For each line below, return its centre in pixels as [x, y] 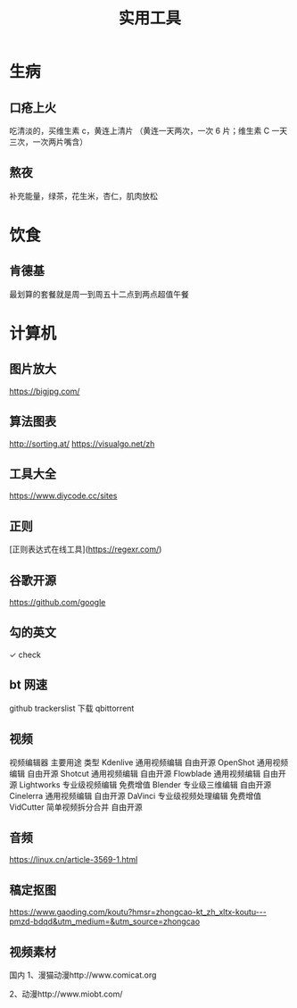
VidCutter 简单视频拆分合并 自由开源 [76, 807]
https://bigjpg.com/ [45, 391]
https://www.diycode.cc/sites [63, 496]
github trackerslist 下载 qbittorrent [72, 708]
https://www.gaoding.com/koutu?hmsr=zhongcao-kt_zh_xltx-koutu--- [138, 912]
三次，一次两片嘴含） [48, 142]
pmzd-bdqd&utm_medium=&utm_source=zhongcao [105, 921]
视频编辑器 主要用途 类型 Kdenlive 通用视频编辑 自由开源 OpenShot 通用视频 [148, 762]
